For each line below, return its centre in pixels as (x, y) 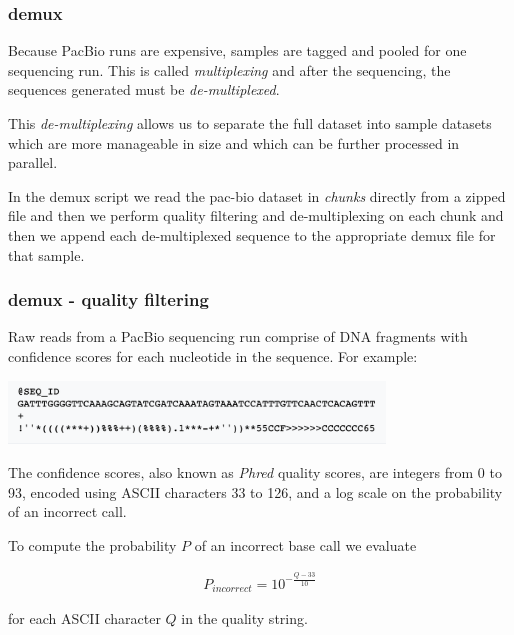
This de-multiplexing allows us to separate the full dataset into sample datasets (250, 123)
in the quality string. (244, 618)
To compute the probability (92, 544)
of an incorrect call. (67, 511)
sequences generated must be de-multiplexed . (144, 89)
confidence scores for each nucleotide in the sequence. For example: (213, 355)
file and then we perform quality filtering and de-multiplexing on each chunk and (256, 215)
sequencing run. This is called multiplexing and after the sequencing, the (229, 69)
